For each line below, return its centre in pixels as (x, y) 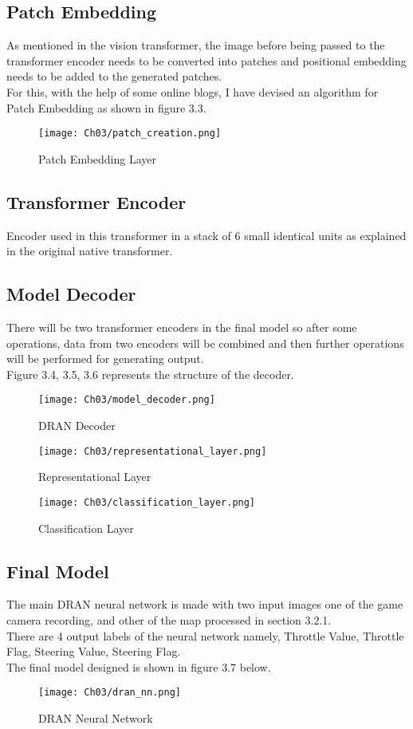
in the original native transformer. (90, 251)
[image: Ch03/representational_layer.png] (153, 451)
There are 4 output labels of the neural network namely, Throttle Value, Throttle (205, 635)
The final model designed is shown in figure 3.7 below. (139, 666)
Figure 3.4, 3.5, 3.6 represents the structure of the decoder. (150, 374)
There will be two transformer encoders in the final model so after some (182, 327)
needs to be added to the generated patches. (114, 76)
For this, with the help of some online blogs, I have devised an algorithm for (193, 91)
